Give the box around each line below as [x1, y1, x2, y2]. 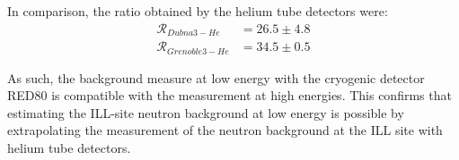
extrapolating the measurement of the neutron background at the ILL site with [7, 121, 443, 139]
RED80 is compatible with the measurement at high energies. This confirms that [7, 86, 452, 105]
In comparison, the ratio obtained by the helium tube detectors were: [7, 2, 388, 20]
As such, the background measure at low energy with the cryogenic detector [7, 68, 425, 87]
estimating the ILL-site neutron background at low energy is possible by [7, 103, 404, 122]
